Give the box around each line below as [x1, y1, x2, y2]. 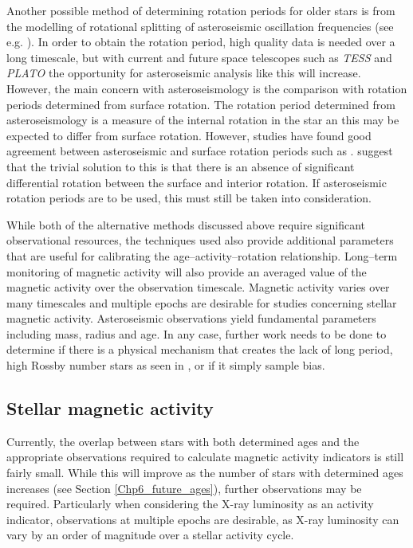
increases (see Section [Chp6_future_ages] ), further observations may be [6, 479, 362, 496]
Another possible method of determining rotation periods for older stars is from [6, 2, 395, 18]
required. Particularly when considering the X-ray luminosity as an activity [6, 495, 374, 512]
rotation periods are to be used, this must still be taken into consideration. [6, 190, 372, 206]
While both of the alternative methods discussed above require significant [6, 216, 366, 233]
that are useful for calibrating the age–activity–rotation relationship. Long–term [6, 247, 398, 264]
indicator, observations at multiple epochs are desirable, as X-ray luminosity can [6, 511, 399, 527]
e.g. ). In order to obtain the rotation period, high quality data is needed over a [6, 33, 395, 50]
